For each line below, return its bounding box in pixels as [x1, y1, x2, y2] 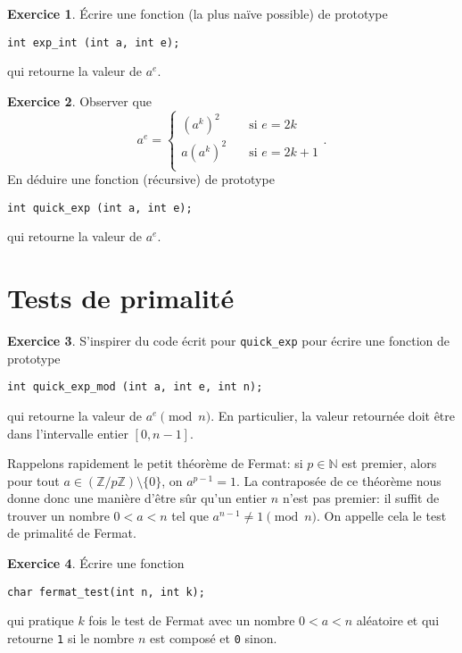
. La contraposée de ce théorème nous [235, 471, 441, 490]
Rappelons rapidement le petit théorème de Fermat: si [7, 454, 303, 473]
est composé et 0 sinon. [150, 628, 277, 647]
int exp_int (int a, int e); [7, 36, 180, 49]
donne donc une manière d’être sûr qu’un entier [7, 489, 268, 507]
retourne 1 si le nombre [7, 628, 135, 647]
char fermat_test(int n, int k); [7, 585, 205, 599]
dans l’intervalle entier [7, 423, 128, 442]
